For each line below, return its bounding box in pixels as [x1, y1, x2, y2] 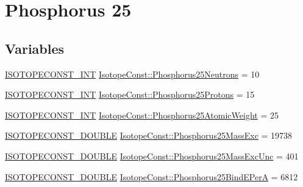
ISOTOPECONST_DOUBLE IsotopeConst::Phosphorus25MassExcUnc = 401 [5, 149, 299, 162]
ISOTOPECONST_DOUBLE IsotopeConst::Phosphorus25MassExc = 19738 [5, 129, 293, 142]
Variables [5, 38, 65, 57]
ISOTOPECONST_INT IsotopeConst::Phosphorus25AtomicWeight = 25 [5, 108, 279, 121]
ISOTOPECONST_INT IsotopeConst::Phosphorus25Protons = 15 [5, 88, 255, 101]
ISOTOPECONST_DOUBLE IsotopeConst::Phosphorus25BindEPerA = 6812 [5, 170, 298, 183]
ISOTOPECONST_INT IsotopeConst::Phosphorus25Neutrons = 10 [5, 67, 260, 80]
